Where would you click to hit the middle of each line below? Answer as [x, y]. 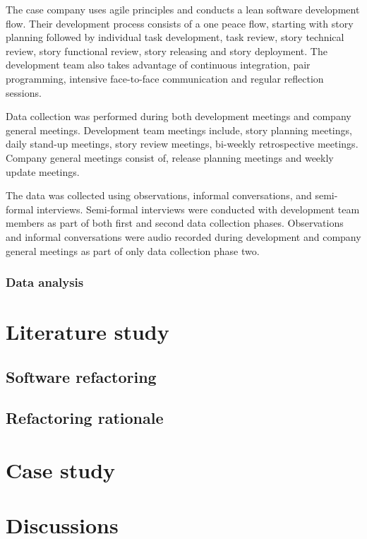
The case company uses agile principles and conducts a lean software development [183, 9]
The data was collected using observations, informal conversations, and [159, 195]
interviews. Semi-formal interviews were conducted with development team [198, 209]
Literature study [88, 332]
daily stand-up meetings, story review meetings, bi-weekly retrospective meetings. [182, 144]
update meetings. [43, 171]
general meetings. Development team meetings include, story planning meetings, [179, 130]
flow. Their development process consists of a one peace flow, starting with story [180, 23]
